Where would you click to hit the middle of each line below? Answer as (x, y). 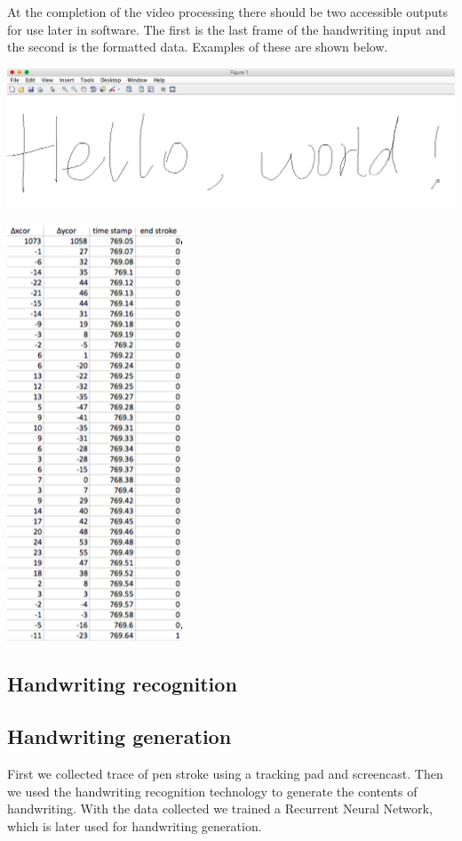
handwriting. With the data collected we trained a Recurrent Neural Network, (220, 809)
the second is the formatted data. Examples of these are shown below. (198, 47)
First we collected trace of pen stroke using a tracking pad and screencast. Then (225, 773)
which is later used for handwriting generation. (135, 825)
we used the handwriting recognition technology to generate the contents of (212, 791)
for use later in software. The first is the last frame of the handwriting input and (227, 29)
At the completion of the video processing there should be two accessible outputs (227, 12)
